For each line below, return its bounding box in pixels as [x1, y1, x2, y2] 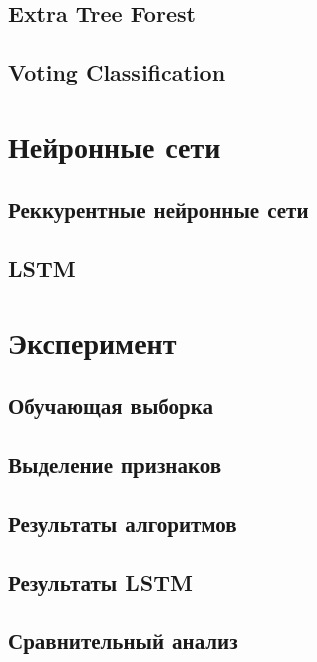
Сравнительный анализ [8, 625, 238, 656]
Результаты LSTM [8, 566, 193, 597]
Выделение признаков [8, 449, 222, 480]
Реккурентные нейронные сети [8, 194, 309, 225]
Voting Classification [8, 57, 226, 88]
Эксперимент [8, 321, 177, 362]
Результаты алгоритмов [8, 507, 237, 538]
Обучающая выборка [8, 390, 213, 421]
